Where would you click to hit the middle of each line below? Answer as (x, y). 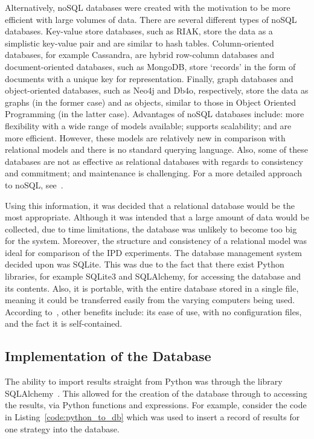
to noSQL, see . (34, 184)
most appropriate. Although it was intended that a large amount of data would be (157, 217)
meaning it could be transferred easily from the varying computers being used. (150, 300)
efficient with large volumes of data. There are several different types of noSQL (151, 19)
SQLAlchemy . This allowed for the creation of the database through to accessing (156, 393)
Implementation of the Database (108, 356)
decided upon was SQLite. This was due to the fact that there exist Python (145, 264)
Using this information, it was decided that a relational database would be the (150, 205)
